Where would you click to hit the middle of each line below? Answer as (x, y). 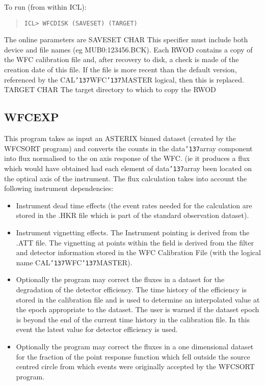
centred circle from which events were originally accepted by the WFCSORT (135, 366)
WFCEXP (32, 117)
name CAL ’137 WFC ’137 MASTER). (74, 262)
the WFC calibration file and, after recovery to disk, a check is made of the (122, 59)
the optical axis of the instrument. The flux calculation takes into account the (126, 178)
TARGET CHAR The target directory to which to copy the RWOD (110, 89)
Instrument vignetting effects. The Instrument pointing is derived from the (133, 232)
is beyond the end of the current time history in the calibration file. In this (133, 319)
